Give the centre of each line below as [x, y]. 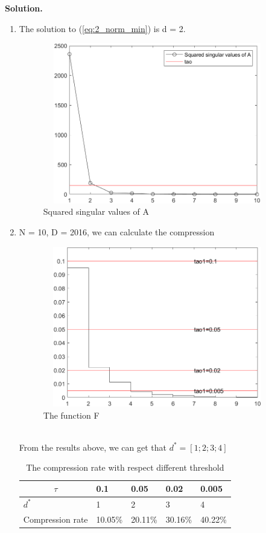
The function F [71, 415]
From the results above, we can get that [93, 447]
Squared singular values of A [96, 211]
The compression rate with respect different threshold [125, 467]
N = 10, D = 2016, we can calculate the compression [117, 231]
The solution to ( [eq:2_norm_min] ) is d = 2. [102, 28]
